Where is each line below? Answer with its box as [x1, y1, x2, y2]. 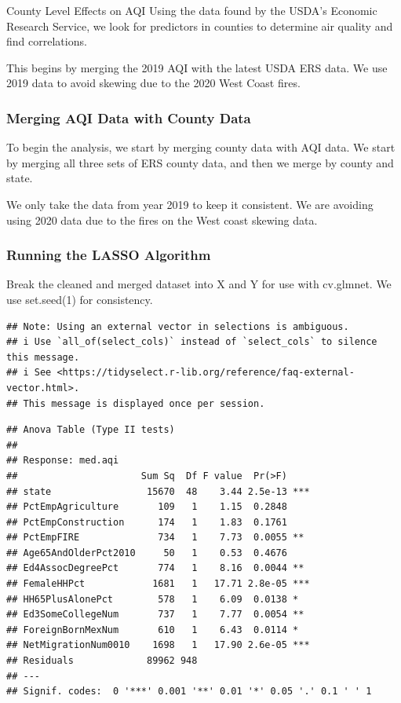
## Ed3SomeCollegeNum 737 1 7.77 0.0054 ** [6, 609, 304, 621]
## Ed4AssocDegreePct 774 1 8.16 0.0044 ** [6, 562, 304, 574]
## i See [6, 367, 52, 379]
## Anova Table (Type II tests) [6, 424, 175, 436]
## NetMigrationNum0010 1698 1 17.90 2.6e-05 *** [6, 639, 310, 651]
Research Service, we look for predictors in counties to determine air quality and [6, 17, 393, 34]
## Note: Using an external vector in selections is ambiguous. [6, 320, 349, 332]
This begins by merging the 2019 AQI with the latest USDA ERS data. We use [6, 59, 388, 75]
